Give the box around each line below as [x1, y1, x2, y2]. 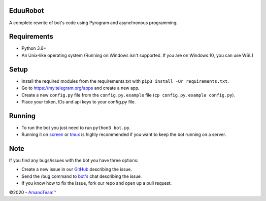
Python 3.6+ [21, 45, 47, 51]
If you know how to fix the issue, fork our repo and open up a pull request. [21, 180, 172, 186]
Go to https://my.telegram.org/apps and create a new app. [21, 85, 140, 91]
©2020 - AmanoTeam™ [9, 189, 57, 195]
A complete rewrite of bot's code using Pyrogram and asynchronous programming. [9, 20, 178, 26]
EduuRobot [9, 6, 44, 15]
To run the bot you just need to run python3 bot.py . [21, 125, 131, 131]
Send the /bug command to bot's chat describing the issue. [21, 173, 142, 179]
